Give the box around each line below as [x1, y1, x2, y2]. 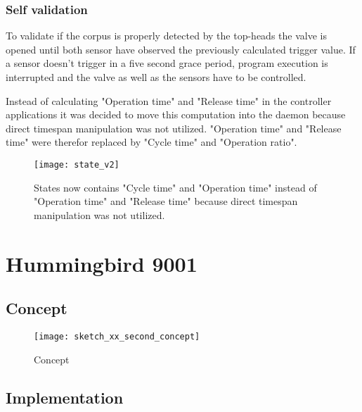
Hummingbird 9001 [6, 249, 198, 277]
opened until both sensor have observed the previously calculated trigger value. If [6, 42, 356, 56]
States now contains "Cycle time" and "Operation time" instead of [34, 180, 317, 194]
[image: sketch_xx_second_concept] [34, 331, 200, 342]
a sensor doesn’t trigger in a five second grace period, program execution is [6, 56, 328, 70]
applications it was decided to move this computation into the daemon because [6, 107, 346, 122]
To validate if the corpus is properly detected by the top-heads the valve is [6, 28, 327, 43]
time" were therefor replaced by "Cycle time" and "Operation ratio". [6, 135, 297, 149]
